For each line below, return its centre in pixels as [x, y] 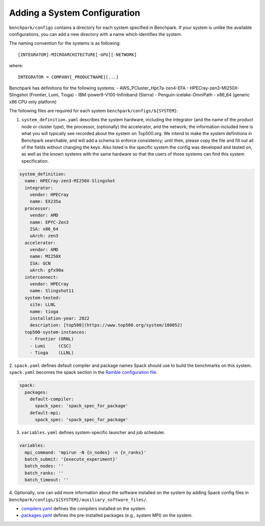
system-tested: [43, 298]
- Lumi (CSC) [51, 346]
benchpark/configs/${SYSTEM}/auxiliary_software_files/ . [78, 499]
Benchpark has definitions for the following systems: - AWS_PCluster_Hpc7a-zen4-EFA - [99, 88]
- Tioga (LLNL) [52, 353]
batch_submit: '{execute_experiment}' [71, 459]
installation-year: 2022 [60, 318]
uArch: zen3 [44, 236]
